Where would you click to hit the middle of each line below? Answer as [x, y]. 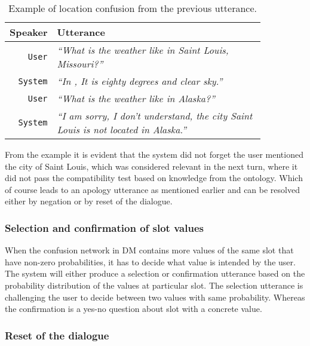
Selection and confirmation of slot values [104, 227]
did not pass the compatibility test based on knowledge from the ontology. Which [154, 178]
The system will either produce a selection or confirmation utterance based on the [155, 273]
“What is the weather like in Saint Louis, [143, 50]
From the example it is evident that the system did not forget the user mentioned [154, 154]
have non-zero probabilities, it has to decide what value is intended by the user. [150, 261]
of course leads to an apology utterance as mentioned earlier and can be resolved [152, 189]
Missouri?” [80, 64]
